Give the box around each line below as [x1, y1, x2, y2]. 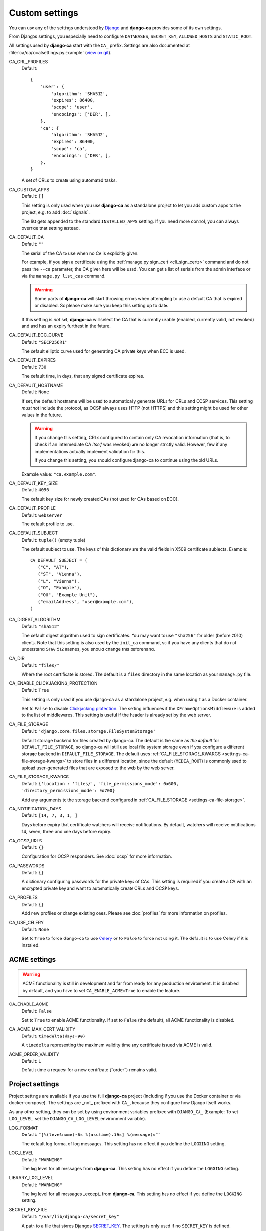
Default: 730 [21, 364, 47, 370]
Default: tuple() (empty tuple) [21, 537, 86, 543]
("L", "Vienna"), [37, 578, 80, 583]
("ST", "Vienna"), [37, 571, 82, 577]
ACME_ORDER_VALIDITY [9, 1051, 59, 1057]
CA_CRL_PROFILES [9, 59, 48, 65]
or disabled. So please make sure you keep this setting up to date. [34, 303, 169, 309]
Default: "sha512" [21, 623, 60, 630]
